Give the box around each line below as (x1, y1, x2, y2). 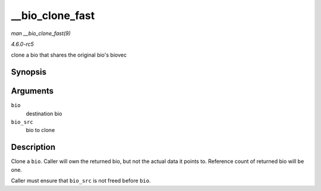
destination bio (26, 110, 62, 117)
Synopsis (11, 67, 47, 77)
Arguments (11, 86, 54, 96)
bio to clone (26, 127, 55, 134)
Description (11, 142, 56, 152)
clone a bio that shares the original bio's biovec (11, 51, 127, 59)
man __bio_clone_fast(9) (11, 30, 71, 37)
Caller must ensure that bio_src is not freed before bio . (11, 177, 151, 184)
